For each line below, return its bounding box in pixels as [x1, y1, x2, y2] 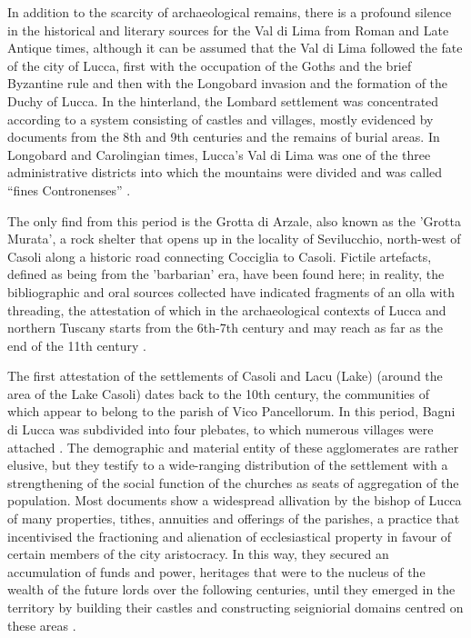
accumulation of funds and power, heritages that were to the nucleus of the [7, 562, 426, 581]
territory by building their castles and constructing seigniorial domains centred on [7, 598, 464, 616]
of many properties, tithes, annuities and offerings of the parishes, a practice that [7, 509, 460, 528]
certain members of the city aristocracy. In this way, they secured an [7, 544, 389, 563]
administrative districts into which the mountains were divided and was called [7, 163, 443, 182]
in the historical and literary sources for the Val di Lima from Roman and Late [7, 20, 449, 39]
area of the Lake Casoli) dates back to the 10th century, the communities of [7, 384, 430, 403]
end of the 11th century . [7, 335, 146, 354]
